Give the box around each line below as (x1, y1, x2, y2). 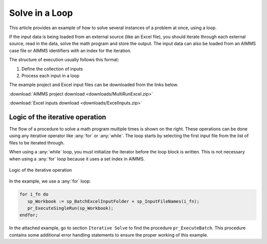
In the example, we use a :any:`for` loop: (9, 178, 91, 184)
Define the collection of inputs (21, 66, 83, 72)
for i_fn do (19, 192, 49, 197)
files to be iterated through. (9, 140, 65, 146)
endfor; (19, 212, 38, 218)
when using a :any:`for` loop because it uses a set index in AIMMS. (9, 156, 145, 162)
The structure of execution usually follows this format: (9, 57, 119, 63)
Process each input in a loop (21, 72, 80, 79)
